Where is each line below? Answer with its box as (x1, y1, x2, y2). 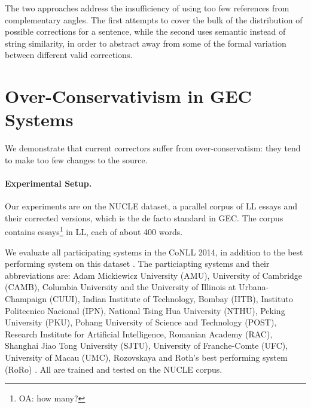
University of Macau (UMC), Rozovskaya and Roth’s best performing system (5, 351, 288, 364)
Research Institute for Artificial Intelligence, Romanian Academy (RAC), (5, 327, 273, 340)
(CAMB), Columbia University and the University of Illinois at (5, 281, 236, 293)
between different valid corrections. (5, 48, 133, 61)
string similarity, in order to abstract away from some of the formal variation (5, 36, 286, 49)
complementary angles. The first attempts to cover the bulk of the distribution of (5, 13, 303, 26)
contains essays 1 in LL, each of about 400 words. (5, 224, 183, 238)
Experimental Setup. (5, 177, 92, 190)
